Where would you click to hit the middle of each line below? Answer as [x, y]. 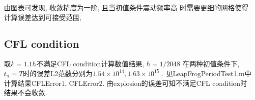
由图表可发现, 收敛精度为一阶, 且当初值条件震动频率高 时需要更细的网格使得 [126, 7]
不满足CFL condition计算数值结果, [90, 64]
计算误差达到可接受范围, [43, 17]
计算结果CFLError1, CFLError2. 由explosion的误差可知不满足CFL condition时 [126, 83]
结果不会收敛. [26, 92]
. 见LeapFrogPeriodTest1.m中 [207, 73]
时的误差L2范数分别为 [58, 73]
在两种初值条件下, [211, 64]
